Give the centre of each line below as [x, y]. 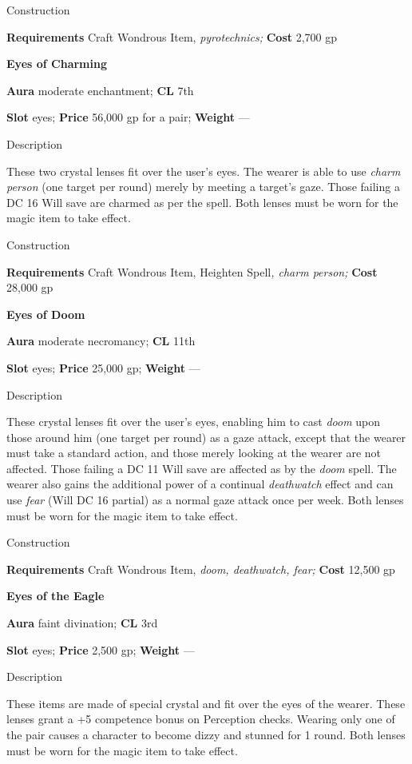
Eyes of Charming [57, 64]
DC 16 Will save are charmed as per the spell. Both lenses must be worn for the [202, 202]
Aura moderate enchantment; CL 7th [100, 90]
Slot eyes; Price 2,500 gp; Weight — [101, 649]
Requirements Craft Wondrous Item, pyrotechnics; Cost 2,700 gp [172, 36]
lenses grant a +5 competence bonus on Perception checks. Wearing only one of [201, 719]
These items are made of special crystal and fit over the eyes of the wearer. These [206, 703]
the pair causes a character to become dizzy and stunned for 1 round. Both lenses [206, 734]
